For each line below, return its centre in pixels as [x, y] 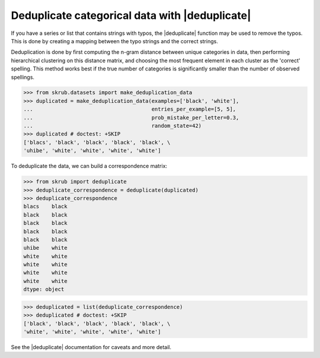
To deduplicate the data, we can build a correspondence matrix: [89, 166]
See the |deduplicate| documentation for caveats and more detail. [91, 347]
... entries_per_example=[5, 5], [130, 109]
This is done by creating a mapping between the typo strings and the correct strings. [115, 41]
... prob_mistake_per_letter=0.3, [131, 117]
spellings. [23, 77]
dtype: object [44, 289]
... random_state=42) [113, 126]
